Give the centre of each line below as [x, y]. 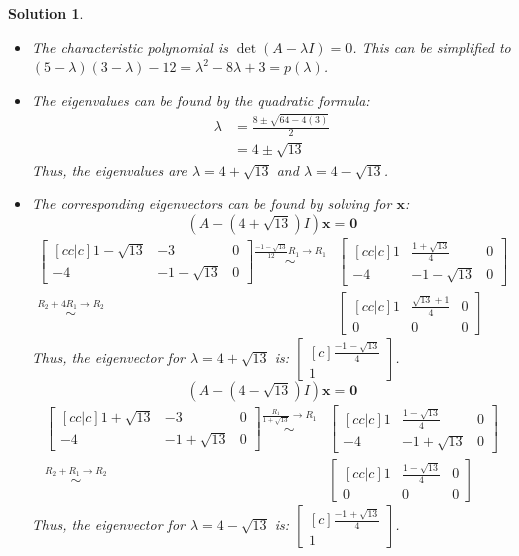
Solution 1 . [46, 13]
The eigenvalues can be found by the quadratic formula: [200, 99]
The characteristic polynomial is [129, 46]
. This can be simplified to [431, 46]
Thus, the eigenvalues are [109, 169]
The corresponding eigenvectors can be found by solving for [211, 203]
